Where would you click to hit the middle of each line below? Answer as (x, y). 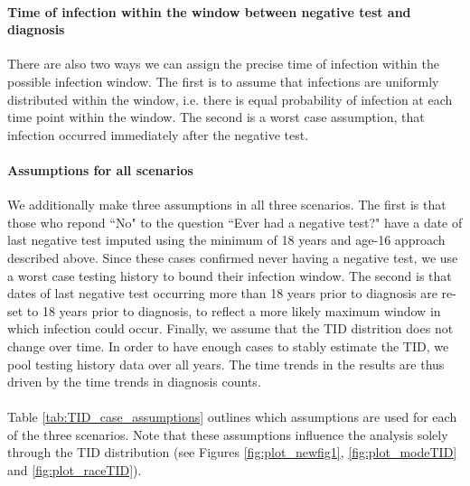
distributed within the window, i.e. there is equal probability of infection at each (230, 99)
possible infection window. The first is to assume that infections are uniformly (223, 81)
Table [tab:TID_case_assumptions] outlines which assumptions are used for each (232, 417)
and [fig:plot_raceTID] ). (75, 470)
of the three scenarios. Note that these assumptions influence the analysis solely (228, 434)
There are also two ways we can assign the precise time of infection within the (223, 64)
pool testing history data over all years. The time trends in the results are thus (226, 364)
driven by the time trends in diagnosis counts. (134, 382)
